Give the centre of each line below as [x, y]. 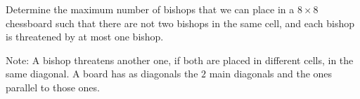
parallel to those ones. [53, 87]
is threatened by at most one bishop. [85, 37]
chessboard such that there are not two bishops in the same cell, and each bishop [180, 23]
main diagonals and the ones [271, 74]
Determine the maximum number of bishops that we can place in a [150, 9]
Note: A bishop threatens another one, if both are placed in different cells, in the [180, 60]
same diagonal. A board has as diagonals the [102, 74]
